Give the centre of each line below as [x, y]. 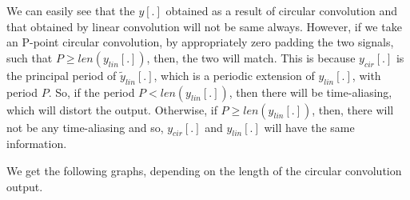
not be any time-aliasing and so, [85, 127]
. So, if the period [92, 92]
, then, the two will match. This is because [251, 57]
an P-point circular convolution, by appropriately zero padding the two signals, [200, 42]
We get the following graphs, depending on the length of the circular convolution [204, 170]
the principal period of [62, 75]
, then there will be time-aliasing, [310, 92]
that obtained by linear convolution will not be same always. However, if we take [204, 26]
